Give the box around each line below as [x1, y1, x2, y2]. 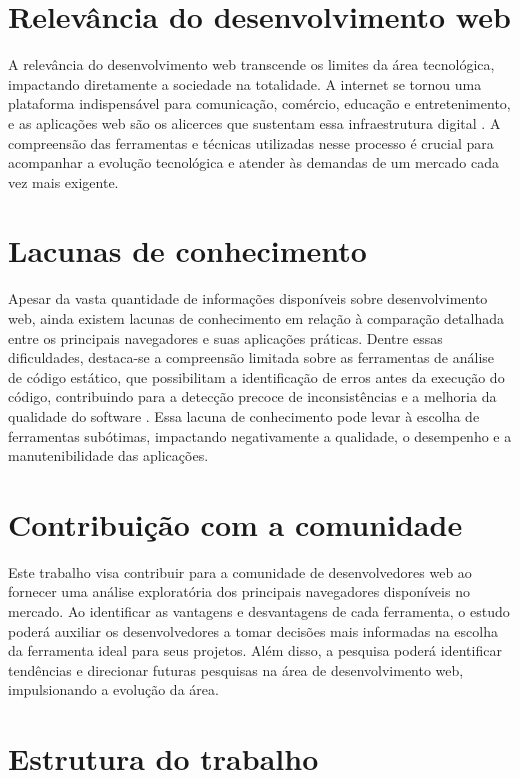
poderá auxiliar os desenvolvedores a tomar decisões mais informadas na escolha [8, 620, 498, 641]
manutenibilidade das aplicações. [8, 445, 209, 466]
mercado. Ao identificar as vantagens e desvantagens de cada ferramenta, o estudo [8, 601, 510, 622]
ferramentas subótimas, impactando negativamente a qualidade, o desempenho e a [8, 425, 512, 446]
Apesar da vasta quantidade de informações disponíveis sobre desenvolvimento [8, 288, 488, 309]
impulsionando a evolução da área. [8, 679, 219, 700]
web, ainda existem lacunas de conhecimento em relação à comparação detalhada [8, 308, 505, 328]
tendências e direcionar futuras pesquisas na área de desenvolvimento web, [8, 659, 464, 680]
